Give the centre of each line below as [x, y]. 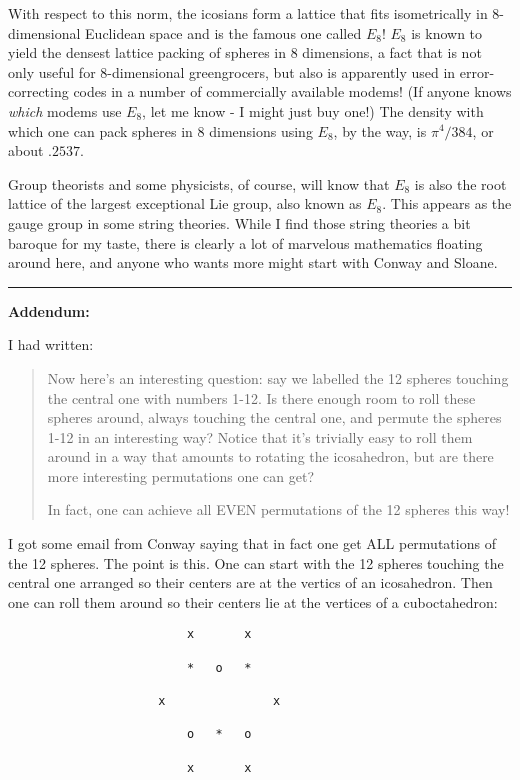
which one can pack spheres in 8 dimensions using [160, 130]
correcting [38, 91]
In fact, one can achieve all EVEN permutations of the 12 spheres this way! [278, 509]
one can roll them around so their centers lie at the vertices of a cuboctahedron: [253, 601]
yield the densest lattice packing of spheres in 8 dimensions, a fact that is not [245, 52]
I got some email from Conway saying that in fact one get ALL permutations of [252, 543]
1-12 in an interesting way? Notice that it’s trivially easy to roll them [260, 436]
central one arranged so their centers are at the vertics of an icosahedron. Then [250, 582]
